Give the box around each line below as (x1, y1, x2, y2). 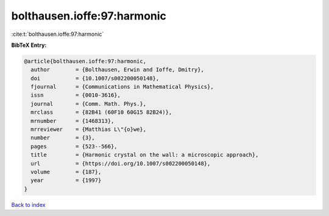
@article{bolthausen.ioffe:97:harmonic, (24, 58, 146, 64)
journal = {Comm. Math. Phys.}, (30, 100, 146, 107)
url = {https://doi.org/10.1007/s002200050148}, (30, 160, 211, 167)
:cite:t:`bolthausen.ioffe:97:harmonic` (11, 30, 104, 38)
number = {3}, (30, 134, 96, 141)
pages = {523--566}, (30, 143, 118, 150)
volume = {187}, (30, 169, 102, 175)
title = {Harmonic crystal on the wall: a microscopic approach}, (30, 152, 259, 158)
